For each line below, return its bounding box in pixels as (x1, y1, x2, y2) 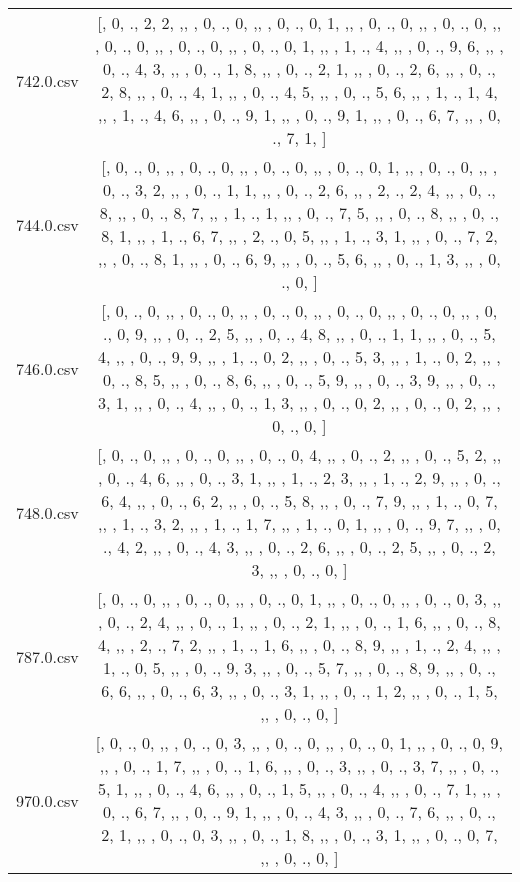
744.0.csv (16, 212, 79, 236)
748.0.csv (16, 500, 79, 524)
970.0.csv (16, 788, 79, 812)
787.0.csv (16, 644, 79, 668)
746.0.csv (16, 356, 79, 380)
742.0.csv (16, 68, 79, 92)
